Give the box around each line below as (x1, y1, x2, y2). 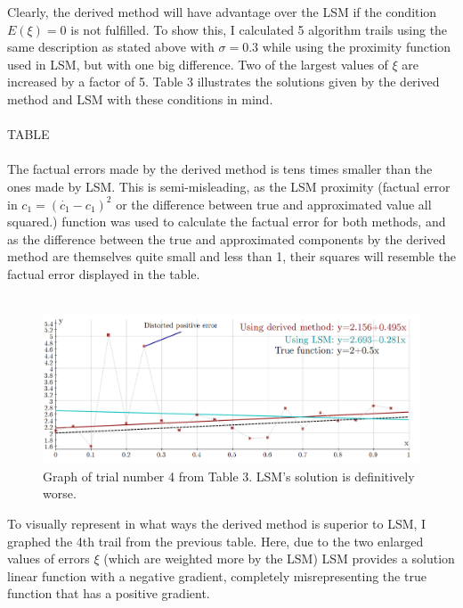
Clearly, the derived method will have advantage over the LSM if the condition (7, 3, 437, 21)
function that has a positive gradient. (7, 584, 210, 603)
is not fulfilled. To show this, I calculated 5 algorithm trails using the (70, 20, 448, 38)
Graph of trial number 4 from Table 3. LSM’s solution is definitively (43, 466, 415, 485)
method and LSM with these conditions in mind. (7, 89, 273, 108)
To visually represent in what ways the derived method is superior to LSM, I (7, 514, 426, 532)
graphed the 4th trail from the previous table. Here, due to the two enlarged (7, 531, 424, 550)
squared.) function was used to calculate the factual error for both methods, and (7, 212, 446, 231)
